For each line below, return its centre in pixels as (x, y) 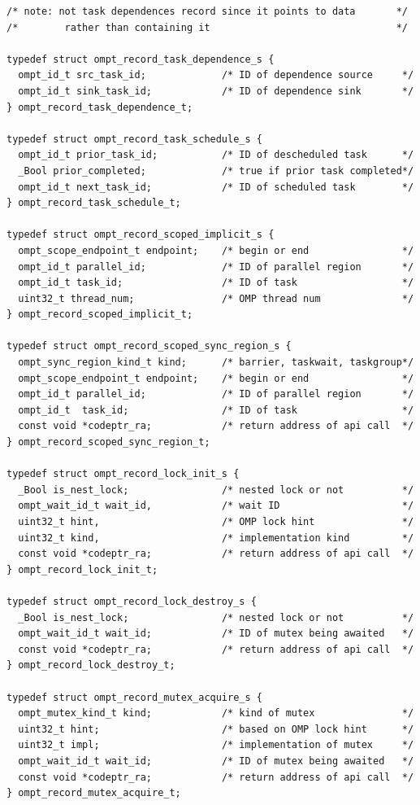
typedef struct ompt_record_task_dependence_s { (141, 59)
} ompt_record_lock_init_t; (82, 569)
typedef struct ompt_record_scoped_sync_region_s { (149, 346)
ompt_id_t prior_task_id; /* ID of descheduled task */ (216, 155)
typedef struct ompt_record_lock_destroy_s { (132, 601)
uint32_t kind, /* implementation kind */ (216, 538)
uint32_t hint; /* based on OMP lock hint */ (216, 729)
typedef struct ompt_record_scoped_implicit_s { (141, 235)
